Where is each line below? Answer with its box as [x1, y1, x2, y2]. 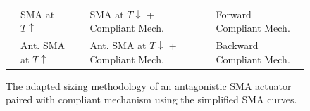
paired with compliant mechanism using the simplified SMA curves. [6, 92, 297, 107]
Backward [216, 38, 259, 53]
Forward [216, 6, 252, 21]
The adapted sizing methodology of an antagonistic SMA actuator [6, 78, 292, 93]
